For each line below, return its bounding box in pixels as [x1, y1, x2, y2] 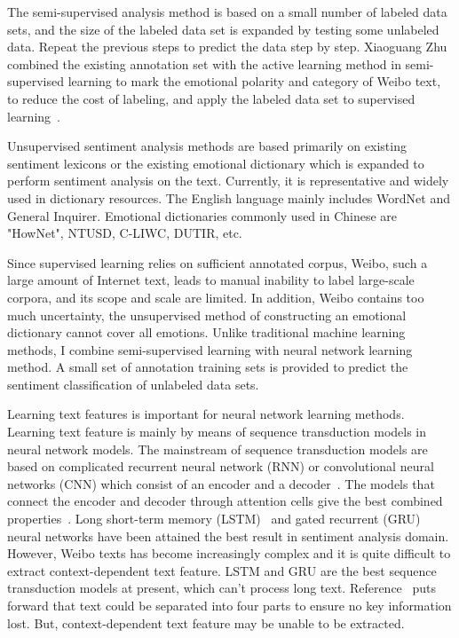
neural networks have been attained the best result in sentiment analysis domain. [7, 526, 449, 545]
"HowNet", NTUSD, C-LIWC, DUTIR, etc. [7, 224, 242, 242]
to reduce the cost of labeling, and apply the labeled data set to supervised [7, 89, 415, 107]
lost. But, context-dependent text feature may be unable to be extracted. [7, 613, 405, 632]
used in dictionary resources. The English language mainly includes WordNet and [7, 188, 450, 207]
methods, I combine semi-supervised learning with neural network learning [7, 340, 413, 358]
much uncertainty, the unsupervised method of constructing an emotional [7, 305, 407, 324]
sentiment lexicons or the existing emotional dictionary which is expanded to [7, 154, 424, 172]
